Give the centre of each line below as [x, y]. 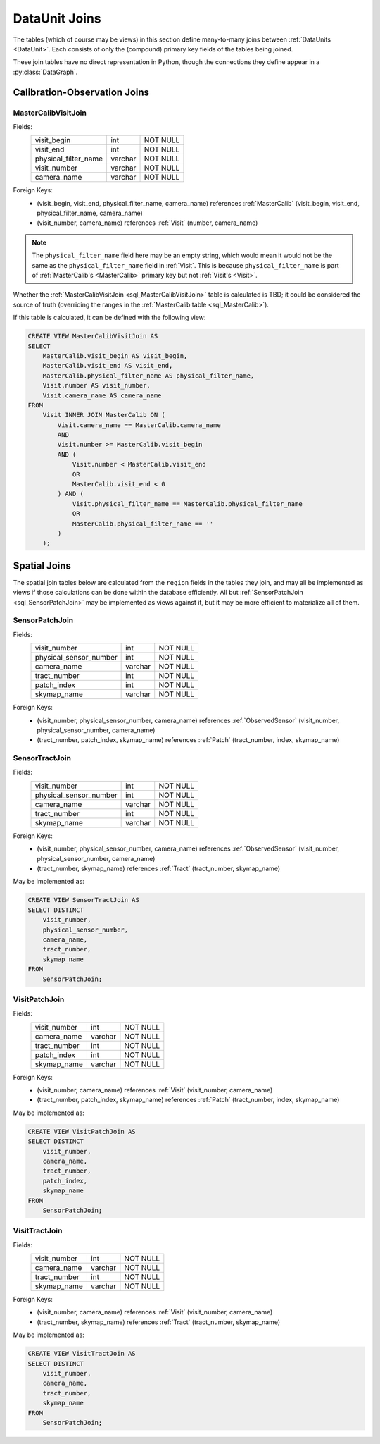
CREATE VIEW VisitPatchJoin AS [82, 1131]
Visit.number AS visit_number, [96, 385]
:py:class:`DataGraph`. [45, 72]
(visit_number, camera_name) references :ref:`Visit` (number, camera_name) [147, 223]
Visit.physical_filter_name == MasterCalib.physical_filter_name [187, 504]
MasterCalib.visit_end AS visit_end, [108, 366]
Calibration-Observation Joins [81, 92]
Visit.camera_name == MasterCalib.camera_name [139, 425]
